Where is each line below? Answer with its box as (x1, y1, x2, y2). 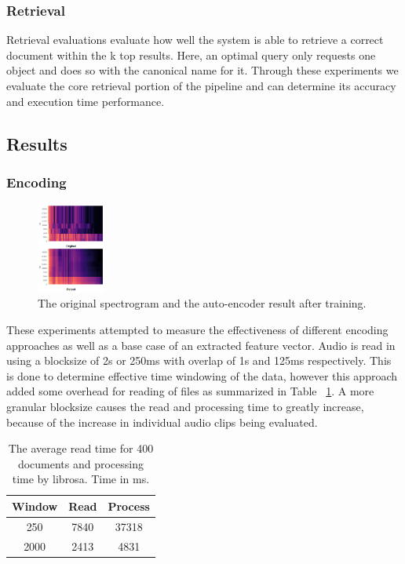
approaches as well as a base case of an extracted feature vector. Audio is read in (6, 337, 396, 353)
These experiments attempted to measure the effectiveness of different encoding (6, 321, 389, 337)
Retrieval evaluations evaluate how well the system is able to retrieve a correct (6, 31, 384, 48)
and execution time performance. (6, 93, 165, 109)
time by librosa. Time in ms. (12, 471, 150, 487)
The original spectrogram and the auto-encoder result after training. (38, 295, 367, 311)
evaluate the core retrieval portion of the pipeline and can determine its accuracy (6, 78, 396, 93)
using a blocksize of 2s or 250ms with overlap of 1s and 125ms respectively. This (6, 352, 392, 369)
